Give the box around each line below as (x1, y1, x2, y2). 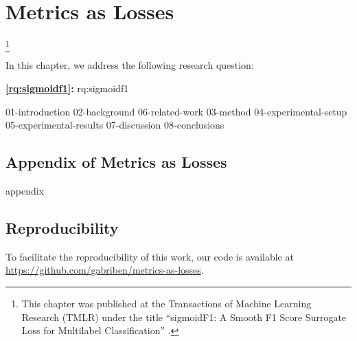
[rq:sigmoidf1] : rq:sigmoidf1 (5, 81, 129, 96)
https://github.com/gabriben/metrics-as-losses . (5, 263, 204, 277)
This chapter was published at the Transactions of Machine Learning (21, 296, 312, 311)
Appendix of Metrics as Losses (5, 151, 227, 173)
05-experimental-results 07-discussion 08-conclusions (5, 118, 224, 132)
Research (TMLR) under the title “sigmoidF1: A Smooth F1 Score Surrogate (21, 309, 347, 324)
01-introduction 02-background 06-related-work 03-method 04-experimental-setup (5, 104, 347, 118)
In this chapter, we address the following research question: (5, 58, 254, 72)
